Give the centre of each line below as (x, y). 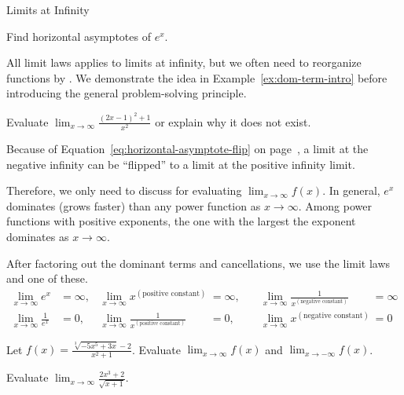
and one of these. (47, 278)
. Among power (335, 205)
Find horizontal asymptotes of (79, 36)
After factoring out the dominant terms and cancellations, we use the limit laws (198, 263)
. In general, (351, 190)
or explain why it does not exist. (233, 121)
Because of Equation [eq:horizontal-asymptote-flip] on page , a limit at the (187, 148)
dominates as (38, 236)
